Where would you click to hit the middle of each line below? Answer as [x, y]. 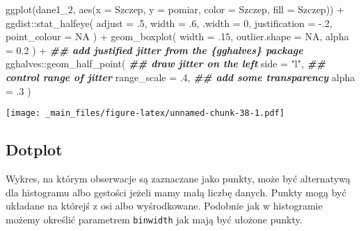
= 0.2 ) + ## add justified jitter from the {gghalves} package [154, 50]
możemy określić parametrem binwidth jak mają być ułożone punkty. [154, 219]
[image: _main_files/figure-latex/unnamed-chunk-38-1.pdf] [145, 113]
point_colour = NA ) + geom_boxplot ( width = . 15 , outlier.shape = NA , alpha [177, 36]
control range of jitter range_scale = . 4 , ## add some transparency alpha [180, 77]
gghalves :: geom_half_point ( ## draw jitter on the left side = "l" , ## [166, 63]
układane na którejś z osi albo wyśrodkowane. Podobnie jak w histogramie [164, 206]
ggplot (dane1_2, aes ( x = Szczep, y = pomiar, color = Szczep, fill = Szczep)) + [175, 9]
